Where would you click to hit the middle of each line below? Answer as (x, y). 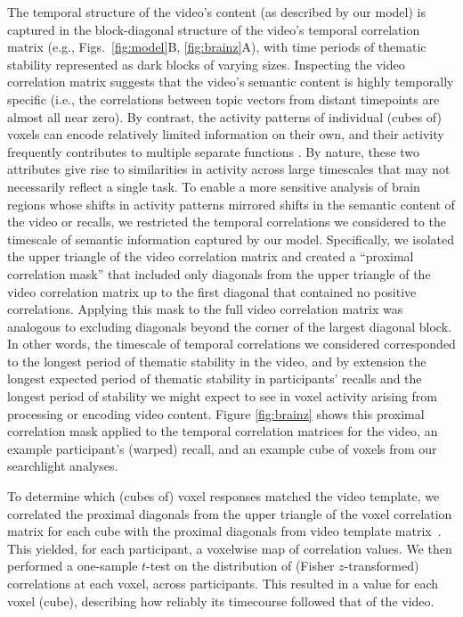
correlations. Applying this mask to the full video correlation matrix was (205, 309)
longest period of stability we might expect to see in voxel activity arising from (223, 396)
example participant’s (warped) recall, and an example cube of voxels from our (222, 448)
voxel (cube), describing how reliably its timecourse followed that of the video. (221, 601)
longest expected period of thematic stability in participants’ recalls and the (215, 378)
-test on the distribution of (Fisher (240, 566)
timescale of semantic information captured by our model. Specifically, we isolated (231, 239)
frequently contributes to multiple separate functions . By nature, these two (214, 151)
